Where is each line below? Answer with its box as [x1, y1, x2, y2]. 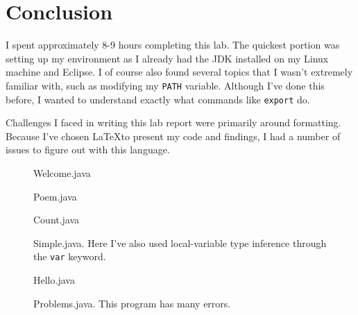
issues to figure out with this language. [6, 142, 170, 157]
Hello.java [33, 273, 75, 287]
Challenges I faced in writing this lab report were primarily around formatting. [6, 115, 341, 130]
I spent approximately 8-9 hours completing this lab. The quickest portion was [6, 37, 340, 52]
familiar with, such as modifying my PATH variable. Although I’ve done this [6, 78, 325, 92]
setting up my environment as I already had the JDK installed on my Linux [6, 51, 329, 65]
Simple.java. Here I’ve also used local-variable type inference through [33, 235, 327, 250]
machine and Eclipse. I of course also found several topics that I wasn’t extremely [6, 65, 353, 79]
